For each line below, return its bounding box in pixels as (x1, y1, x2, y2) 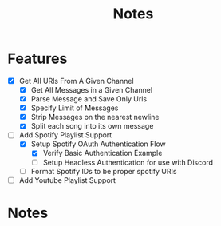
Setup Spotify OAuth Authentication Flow (30, 139, 166, 149)
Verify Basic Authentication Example (42, 149, 163, 158)
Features (7, 50, 68, 68)
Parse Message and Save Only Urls (30, 94, 148, 104)
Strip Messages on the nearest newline (30, 113, 160, 122)
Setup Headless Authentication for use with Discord (42, 157, 213, 167)
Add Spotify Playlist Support (18, 130, 112, 140)
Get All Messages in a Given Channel (30, 85, 153, 94)
